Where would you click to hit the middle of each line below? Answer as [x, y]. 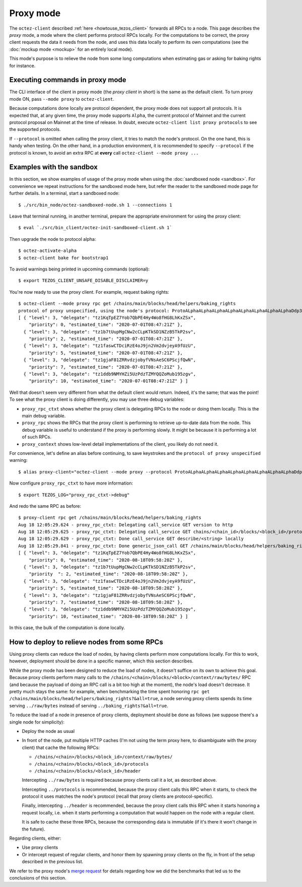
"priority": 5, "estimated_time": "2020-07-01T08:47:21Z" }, [106, 353]
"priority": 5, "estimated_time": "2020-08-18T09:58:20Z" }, [106, 588]
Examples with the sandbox [54, 167]
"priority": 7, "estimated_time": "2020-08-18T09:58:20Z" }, [106, 602]
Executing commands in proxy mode [68, 80]
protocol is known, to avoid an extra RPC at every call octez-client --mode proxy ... [104, 153]
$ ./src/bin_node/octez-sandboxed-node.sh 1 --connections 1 [95, 205]
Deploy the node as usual [48, 731]
